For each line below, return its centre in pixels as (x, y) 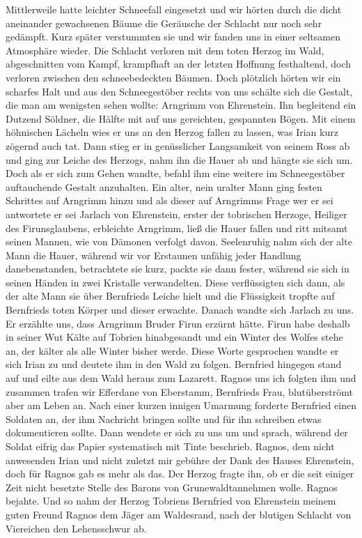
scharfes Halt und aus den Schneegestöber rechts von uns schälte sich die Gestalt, (179, 91)
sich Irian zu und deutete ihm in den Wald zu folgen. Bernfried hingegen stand (174, 364)
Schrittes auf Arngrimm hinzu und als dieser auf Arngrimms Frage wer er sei (170, 200)
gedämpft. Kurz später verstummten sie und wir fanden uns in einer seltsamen (173, 37)
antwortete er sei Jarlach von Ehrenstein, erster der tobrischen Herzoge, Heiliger (176, 214)
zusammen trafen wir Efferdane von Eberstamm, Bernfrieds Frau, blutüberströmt (179, 391)
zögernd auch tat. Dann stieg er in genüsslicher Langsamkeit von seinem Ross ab (178, 145)
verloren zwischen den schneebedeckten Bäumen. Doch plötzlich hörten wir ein (173, 77)
